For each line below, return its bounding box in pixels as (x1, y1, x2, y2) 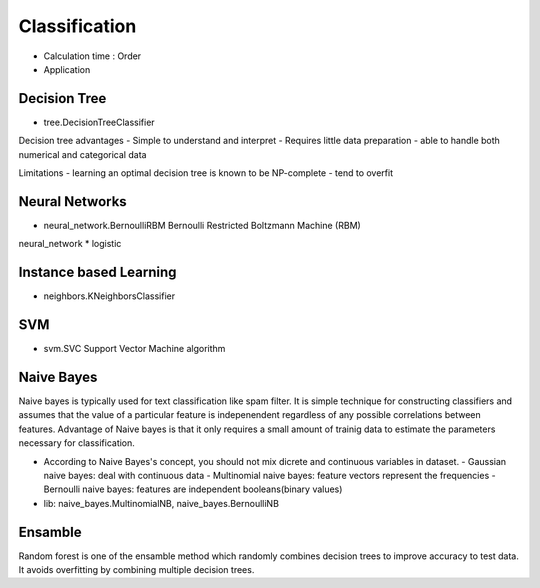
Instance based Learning (18, 264, 177, 281)
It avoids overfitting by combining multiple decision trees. (18, 564, 255, 576)
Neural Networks (18, 193, 127, 210)
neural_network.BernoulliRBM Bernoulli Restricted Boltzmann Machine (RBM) (43, 219, 362, 231)
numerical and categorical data (18, 148, 147, 160)
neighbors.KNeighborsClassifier (43, 290, 175, 302)
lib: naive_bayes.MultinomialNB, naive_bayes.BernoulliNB (43, 497, 280, 509)
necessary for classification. (18, 437, 135, 449)
